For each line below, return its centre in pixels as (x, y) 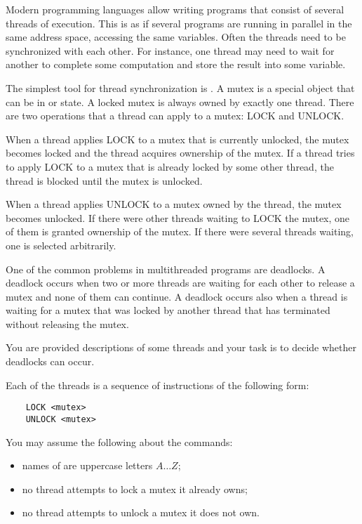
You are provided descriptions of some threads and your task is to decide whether (181, 347)
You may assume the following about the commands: (119, 441)
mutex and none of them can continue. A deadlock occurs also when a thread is (177, 296)
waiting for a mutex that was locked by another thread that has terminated (168, 310)
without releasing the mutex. (67, 323)
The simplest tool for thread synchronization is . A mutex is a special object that (180, 87)
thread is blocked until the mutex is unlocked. (104, 180)
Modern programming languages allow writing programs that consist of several (175, 9)
